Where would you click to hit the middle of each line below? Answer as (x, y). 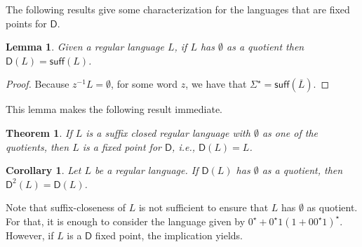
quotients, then (38, 146)
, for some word (145, 84)
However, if (30, 235)
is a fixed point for (122, 146)
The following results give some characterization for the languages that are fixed (178, 9)
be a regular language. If (146, 170)
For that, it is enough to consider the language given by (126, 221)
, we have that (216, 84)
